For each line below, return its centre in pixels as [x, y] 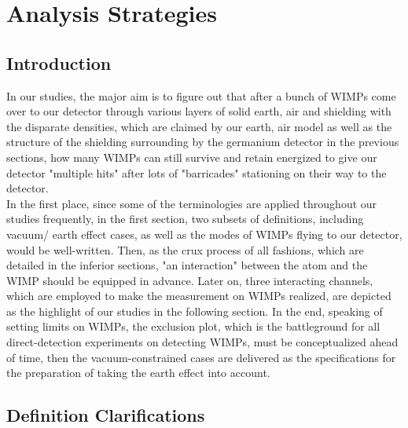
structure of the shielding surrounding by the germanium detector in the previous [203, 142]
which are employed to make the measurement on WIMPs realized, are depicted [199, 296]
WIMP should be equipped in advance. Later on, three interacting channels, [190, 280]
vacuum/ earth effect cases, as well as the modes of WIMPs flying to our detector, [204, 234]
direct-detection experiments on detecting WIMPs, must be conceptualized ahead [202, 342]
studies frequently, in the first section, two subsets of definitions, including [185, 219]
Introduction [59, 62]
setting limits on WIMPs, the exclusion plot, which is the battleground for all [193, 326]
